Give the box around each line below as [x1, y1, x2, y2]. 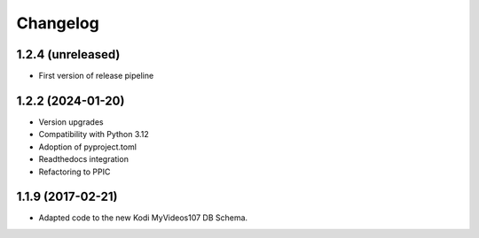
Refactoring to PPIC [38, 166, 111, 177]
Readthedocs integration [38, 154, 129, 165]
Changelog [16, 13, 99, 33]
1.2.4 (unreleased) [16, 47, 121, 62]
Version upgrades [38, 116, 104, 127]
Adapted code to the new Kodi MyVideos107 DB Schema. [38, 212, 248, 223]
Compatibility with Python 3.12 [38, 129, 150, 140]
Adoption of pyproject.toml [38, 142, 137, 152]
